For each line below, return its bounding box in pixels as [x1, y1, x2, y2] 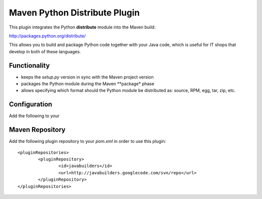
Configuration [9, 100, 52, 108]
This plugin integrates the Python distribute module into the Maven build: [9, 24, 156, 30]
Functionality [9, 61, 50, 70]
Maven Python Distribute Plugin [9, 7, 140, 18]
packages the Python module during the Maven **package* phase [21, 81, 155, 87]
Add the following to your [9, 113, 60, 119]
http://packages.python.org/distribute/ [9, 33, 86, 39]
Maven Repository [9, 126, 65, 134]
